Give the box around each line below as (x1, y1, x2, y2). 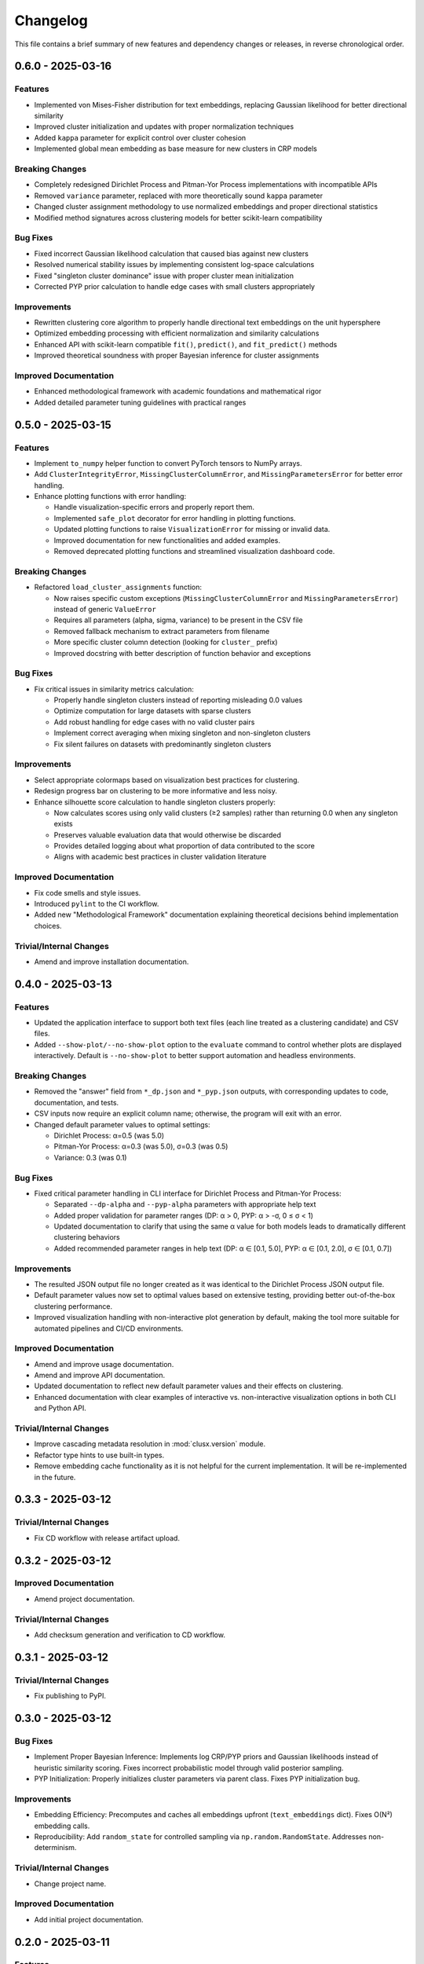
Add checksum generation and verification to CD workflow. (34, 1630, 225, 1640)
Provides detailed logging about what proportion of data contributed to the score (53, 841, 316, 851)
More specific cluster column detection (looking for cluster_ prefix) (53, 637, 278, 647)
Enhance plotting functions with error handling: (34, 492, 187, 501)
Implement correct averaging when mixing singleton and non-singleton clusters (53, 728, 311, 738)
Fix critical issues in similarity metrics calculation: (34, 684, 194, 694)
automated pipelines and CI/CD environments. (34, 1324, 184, 1333)
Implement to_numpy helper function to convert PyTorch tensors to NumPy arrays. (34, 458, 302, 467)
